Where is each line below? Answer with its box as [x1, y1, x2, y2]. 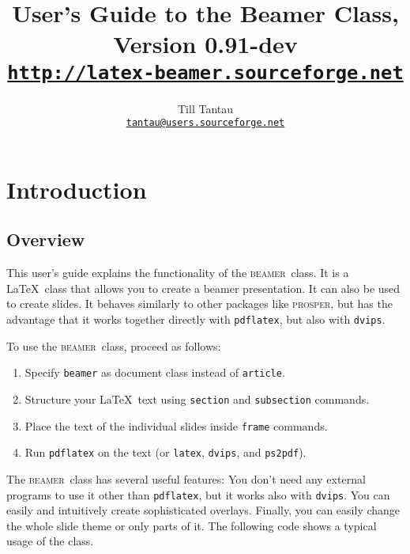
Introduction [6, 173, 147, 205]
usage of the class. [6, 533, 94, 549]
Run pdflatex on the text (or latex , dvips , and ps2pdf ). [24, 444, 307, 461]
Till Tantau [177, 100, 233, 116]
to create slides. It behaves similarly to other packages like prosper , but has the [6, 295, 393, 312]
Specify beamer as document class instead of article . [24, 364, 285, 381]
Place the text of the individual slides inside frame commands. [24, 417, 328, 434]
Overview [6, 227, 85, 252]
